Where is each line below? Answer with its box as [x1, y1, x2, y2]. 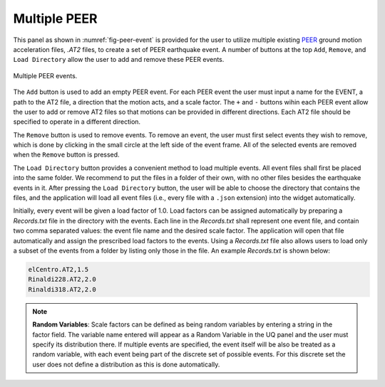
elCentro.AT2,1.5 [28, 265, 89, 273]
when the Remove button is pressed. [13, 150, 120, 159]
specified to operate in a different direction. [13, 117, 141, 126]
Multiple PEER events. [13, 71, 78, 80]
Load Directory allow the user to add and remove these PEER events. [13, 55, 225, 64]
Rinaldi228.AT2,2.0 [28, 275, 96, 284]
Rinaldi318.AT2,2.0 [28, 285, 96, 293]
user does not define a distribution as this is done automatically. [32, 360, 220, 369]
